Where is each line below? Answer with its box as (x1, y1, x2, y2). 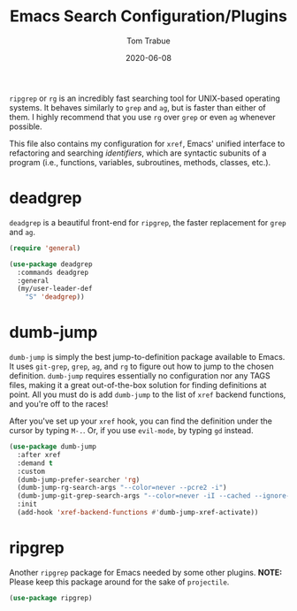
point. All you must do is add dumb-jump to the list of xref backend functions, (9, 389, 286, 400)
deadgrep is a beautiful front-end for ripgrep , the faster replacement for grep (9, 217, 286, 227)
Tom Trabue (126, 35, 171, 46)
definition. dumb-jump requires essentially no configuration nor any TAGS (9, 370, 271, 381)
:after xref (17, 450, 62, 459)
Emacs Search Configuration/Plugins (10, 6, 287, 27)
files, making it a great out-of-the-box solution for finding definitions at (9, 380, 267, 391)
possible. (9, 121, 42, 132)
